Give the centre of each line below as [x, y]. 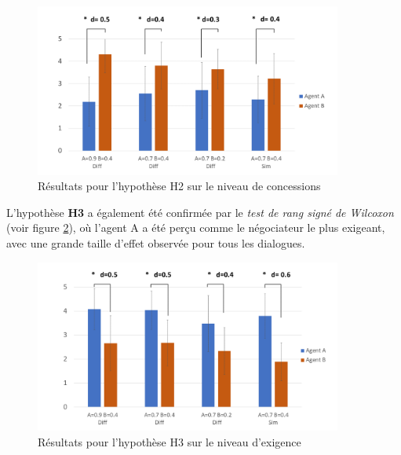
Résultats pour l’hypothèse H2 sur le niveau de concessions [179, 186]
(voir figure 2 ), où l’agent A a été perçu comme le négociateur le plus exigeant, [196, 228]
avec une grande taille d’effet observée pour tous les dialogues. [156, 243]
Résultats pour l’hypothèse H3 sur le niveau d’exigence [170, 441]
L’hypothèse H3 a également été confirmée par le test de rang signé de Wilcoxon [200, 212]
